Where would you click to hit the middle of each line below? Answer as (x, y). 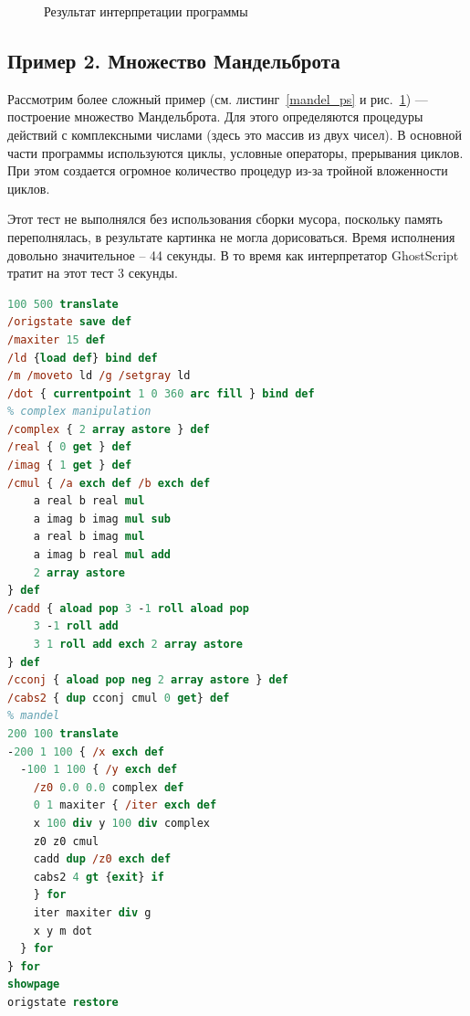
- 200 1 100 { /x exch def (86, 751)
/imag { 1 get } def (70, 466)
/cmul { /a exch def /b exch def (109, 483)
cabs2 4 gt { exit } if (99, 877)
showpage (34, 984)
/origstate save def (70, 322)
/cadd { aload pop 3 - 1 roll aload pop (129, 608)
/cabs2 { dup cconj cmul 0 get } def (119, 698)
